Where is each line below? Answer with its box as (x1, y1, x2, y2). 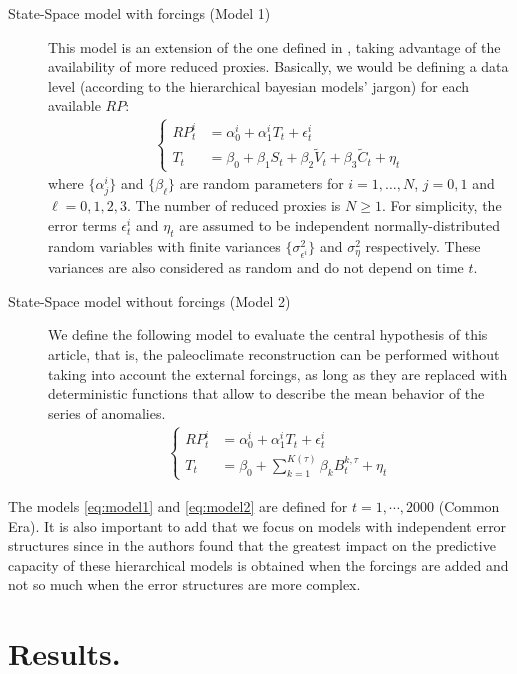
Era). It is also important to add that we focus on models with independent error (8, 515, 507, 536)
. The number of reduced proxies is (126, 195, 341, 216)
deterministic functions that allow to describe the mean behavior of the (48, 383, 485, 404)
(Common (438, 495, 500, 516)
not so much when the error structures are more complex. (8, 574, 361, 595)
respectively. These (365, 235, 481, 256)
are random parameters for (179, 173, 344, 194)
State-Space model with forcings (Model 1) (8, 3, 271, 23)
